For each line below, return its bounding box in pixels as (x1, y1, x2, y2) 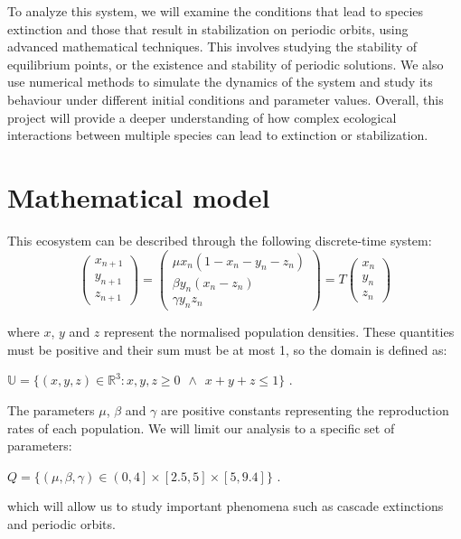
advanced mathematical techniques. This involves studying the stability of (7, 37, 418, 56)
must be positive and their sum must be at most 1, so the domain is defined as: (7, 339, 447, 358)
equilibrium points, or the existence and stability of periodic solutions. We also (7, 54, 444, 73)
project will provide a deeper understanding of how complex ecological (7, 107, 397, 126)
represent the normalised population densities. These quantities (104, 322, 455, 341)
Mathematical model (7, 178, 270, 215)
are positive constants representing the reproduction (161, 401, 449, 419)
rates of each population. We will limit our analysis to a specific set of (7, 418, 395, 437)
